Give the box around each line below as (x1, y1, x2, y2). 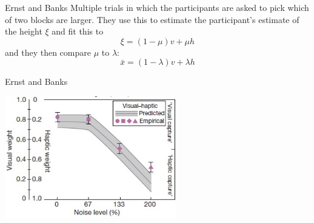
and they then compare (5, 45, 91, 58)
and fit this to (52, 25, 104, 38)
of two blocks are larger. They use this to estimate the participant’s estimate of (5, 13, 299, 25)
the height (5, 25, 42, 38)
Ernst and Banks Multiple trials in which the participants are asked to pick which (5, 1, 309, 13)
